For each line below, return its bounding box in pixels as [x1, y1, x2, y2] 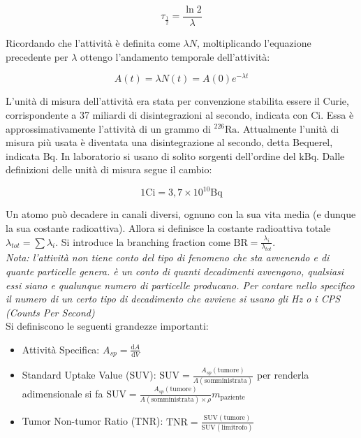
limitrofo [221, 423, 248, 431]
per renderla [256, 367, 309, 382]
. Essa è [321, 107, 354, 122]
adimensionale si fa [22, 386, 103, 400]
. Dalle [316, 148, 345, 163]
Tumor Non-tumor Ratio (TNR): [22, 414, 163, 428]
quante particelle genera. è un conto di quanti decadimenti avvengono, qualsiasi [6, 263, 344, 278]
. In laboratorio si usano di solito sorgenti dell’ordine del [55, 148, 296, 163]
